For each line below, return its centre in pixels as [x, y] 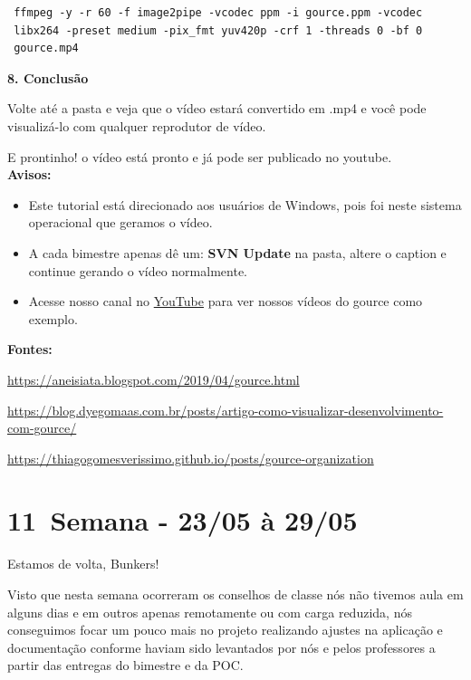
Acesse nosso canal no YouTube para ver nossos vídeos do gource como [226, 301]
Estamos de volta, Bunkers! [83, 564]
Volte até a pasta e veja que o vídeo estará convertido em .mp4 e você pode [217, 108]
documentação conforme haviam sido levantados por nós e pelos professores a [221, 647]
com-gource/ [42, 428]
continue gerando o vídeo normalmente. [138, 270]
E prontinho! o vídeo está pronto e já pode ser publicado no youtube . [200, 156]
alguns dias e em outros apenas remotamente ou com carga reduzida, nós [210, 612]
